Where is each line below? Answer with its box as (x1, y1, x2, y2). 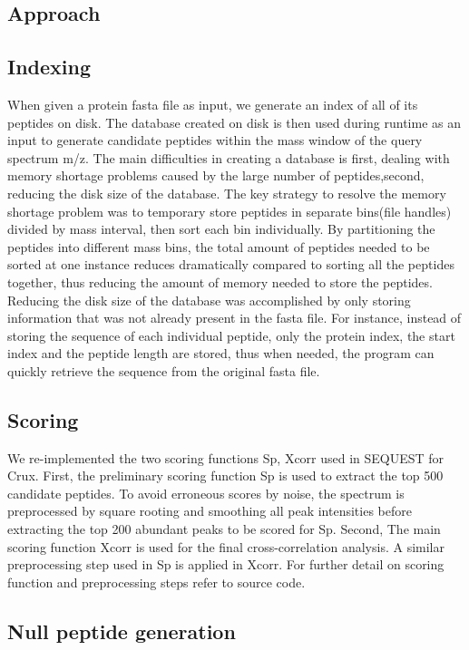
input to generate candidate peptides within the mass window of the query (7, 131, 423, 150)
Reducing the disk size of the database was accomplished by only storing (7, 290, 411, 309)
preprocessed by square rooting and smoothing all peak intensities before (7, 501, 412, 520)
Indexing (7, 53, 92, 81)
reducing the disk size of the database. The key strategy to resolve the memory (7, 183, 446, 202)
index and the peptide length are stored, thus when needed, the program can (7, 344, 435, 363)
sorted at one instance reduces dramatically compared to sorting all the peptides (7, 255, 454, 274)
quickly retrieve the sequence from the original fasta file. (7, 361, 320, 380)
